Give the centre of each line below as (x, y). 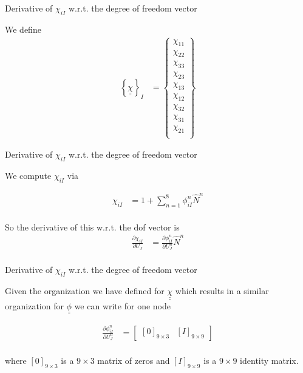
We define (23, 29)
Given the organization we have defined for (85, 291)
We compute (28, 176)
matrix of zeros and (134, 360)
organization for (34, 305)
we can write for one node (122, 305)
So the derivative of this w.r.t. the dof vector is (92, 227)
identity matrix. (269, 360)
